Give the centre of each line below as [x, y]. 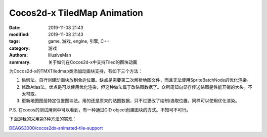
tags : [15, 41]
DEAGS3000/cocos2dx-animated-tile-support [56, 128]
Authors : [19, 55]
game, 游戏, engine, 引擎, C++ [79, 41]
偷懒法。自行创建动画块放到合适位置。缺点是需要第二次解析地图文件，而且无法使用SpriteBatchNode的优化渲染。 [136, 80]
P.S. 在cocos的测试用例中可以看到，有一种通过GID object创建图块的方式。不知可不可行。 [100, 110]
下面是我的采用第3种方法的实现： [43, 119]
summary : [20, 62]
